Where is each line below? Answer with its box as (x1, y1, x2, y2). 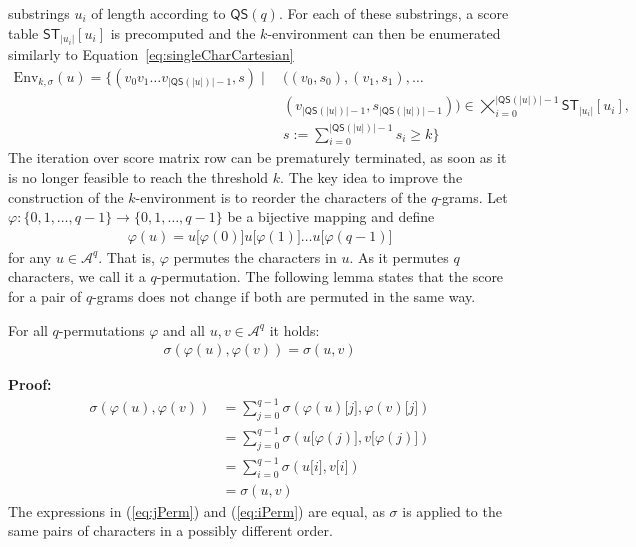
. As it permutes (349, 246, 449, 267)
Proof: (8, 374, 52, 395)
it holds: (269, 319, 320, 340)
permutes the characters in (173, 246, 337, 267)
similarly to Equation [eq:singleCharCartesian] (8, 44, 294, 65)
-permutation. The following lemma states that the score (156, 266, 504, 287)
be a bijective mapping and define (227, 206, 435, 227)
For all (8, 319, 48, 340)
